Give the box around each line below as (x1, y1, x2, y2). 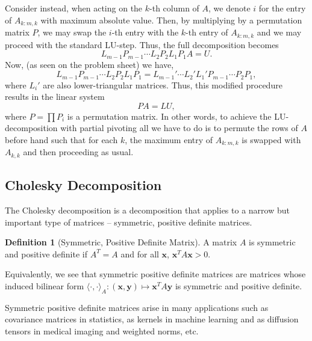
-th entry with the (111, 26, 179, 38)
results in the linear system (5, 90, 105, 103)
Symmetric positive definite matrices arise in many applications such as (5, 301, 269, 313)
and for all (120, 247, 159, 260)
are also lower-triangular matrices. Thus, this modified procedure (43, 78, 282, 91)
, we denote (208, 2, 251, 14)
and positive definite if (5, 247, 87, 260)
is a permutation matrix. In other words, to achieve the (67, 109, 272, 122)
